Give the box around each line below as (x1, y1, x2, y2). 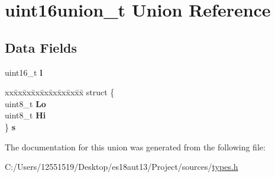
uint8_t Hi (5, 109, 46, 121)
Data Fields (5, 38, 77, 56)
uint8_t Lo (5, 97, 46, 110)
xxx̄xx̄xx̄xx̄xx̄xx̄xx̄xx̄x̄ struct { (5, 86, 115, 98)
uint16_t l (5, 66, 43, 78)
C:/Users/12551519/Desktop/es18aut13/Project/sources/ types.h (5, 160, 238, 173)
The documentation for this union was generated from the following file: (5, 140, 266, 153)
